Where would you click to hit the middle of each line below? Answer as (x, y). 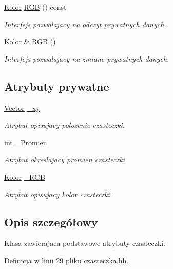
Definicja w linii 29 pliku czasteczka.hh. (66, 260)
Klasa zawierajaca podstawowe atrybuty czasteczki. (85, 243)
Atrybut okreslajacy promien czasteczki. (66, 159)
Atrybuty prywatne (57, 86)
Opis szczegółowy (51, 222)
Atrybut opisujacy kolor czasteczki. (58, 194)
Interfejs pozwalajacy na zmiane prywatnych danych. (87, 58)
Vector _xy (22, 108)
